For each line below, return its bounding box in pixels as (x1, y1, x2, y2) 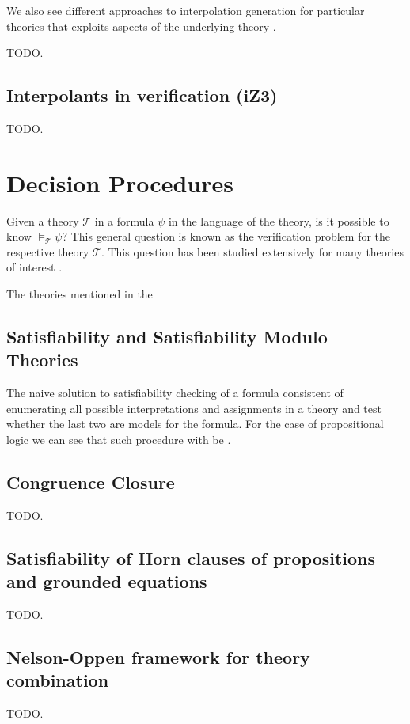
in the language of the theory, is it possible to (168, 212, 389, 229)
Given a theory (6, 212, 79, 229)
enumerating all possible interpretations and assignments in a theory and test (6, 400, 382, 416)
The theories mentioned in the (6, 286, 153, 302)
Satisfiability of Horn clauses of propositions (6, 545, 376, 570)
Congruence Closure (6, 470, 175, 495)
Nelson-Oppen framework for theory (6, 645, 310, 669)
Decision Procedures (6, 166, 233, 199)
